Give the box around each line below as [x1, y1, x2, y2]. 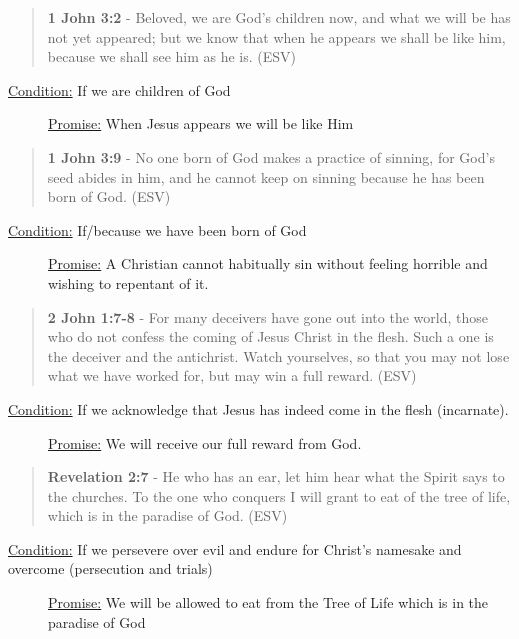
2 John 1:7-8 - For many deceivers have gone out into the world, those [47, 306, 488, 327]
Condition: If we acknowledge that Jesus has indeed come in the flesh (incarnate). [8, 398, 509, 419]
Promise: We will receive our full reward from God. [48, 432, 362, 453]
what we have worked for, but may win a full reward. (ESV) [47, 365, 417, 386]
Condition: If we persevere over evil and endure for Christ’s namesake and [8, 538, 462, 559]
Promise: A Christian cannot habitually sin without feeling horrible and [48, 253, 488, 274]
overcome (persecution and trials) [8, 558, 213, 579]
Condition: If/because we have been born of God [8, 219, 307, 240]
